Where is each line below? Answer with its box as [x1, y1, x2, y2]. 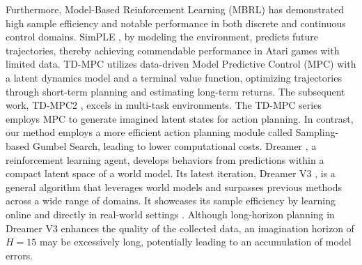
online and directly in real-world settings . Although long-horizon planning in [6, 206, 335, 221]
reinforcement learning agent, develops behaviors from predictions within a [6, 152, 324, 167]
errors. [6, 248, 33, 262]
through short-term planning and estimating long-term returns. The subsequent [6, 84, 345, 98]
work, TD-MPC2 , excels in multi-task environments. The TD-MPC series [6, 98, 322, 112]
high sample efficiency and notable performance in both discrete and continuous [6, 15, 346, 30]
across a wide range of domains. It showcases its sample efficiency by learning [6, 193, 336, 208]
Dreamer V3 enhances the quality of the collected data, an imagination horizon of [6, 220, 354, 235]
